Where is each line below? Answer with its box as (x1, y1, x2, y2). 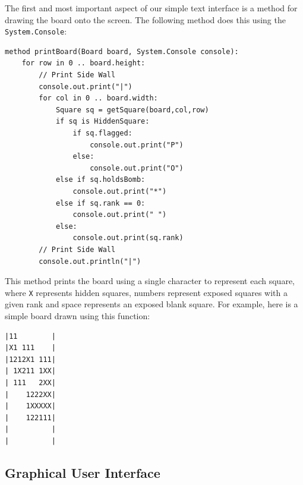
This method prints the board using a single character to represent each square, (5, 275, 295, 287)
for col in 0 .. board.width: (39, 94, 158, 103)
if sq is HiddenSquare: (55, 117, 150, 126)
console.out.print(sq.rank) (72, 234, 184, 242)
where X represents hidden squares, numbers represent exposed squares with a (5, 286, 288, 298)
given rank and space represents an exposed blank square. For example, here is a (5, 298, 298, 310)
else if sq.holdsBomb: (55, 175, 146, 184)
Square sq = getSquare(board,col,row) (55, 105, 209, 114)
